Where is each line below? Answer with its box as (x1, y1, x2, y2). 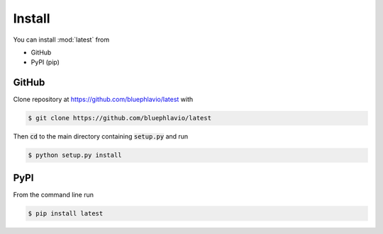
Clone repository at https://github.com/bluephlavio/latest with (13, 95, 194, 104)
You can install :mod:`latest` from (13, 35, 110, 44)
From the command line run (13, 190, 94, 199)
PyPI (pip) (30, 58, 60, 66)
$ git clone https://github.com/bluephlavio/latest (28, 114, 212, 122)
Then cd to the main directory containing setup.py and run (13, 132, 189, 141)
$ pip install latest (28, 209, 104, 217)
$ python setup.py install (28, 151, 122, 159)
